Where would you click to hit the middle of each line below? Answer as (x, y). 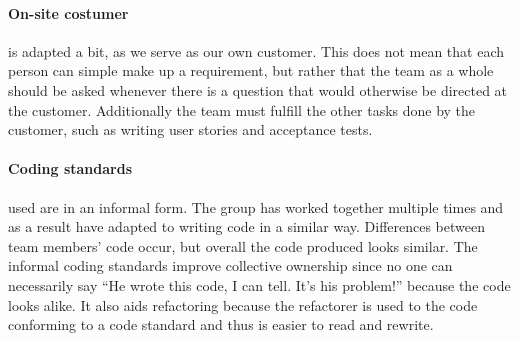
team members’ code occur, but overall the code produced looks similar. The (243, 245)
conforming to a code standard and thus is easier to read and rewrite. (221, 324)
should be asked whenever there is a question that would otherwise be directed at (258, 89)
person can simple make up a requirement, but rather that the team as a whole (251, 70)
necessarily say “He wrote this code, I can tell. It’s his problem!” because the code (259, 284)
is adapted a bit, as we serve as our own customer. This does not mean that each (256, 50)
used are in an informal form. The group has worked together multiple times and (256, 206)
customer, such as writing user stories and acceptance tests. (190, 129)
